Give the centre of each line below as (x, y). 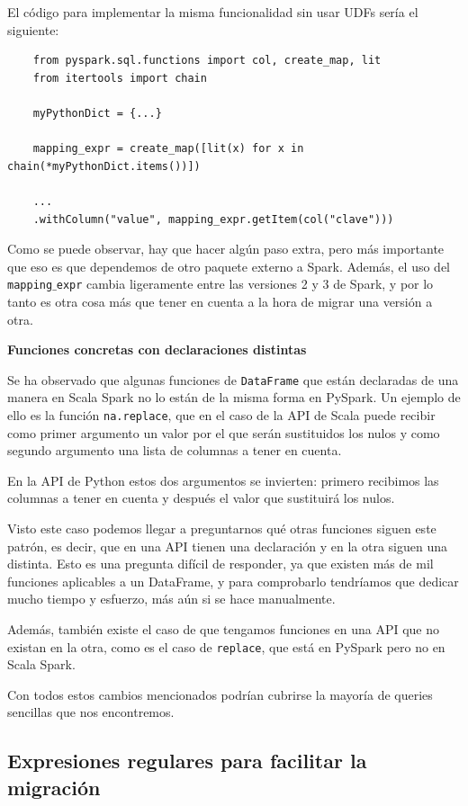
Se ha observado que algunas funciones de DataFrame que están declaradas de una (233, 379)
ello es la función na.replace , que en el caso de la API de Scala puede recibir (221, 415)
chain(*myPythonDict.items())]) (104, 166)
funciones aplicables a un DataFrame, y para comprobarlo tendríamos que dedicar (233, 581)
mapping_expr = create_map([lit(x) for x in (168, 149)
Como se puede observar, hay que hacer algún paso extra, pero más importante (226, 249)
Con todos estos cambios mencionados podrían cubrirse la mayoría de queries (220, 694)
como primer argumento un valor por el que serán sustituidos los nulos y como (224, 432)
